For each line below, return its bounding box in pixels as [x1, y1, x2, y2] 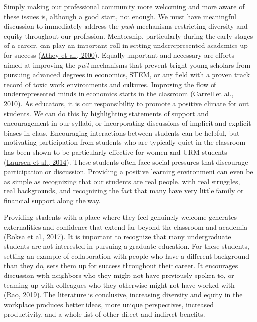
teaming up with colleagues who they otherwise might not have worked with [4, 279, 235, 290]
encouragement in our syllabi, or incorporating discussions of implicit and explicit [4, 118, 251, 128]
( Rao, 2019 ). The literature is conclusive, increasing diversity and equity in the [4, 289, 243, 300]
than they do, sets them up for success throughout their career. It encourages [4, 260, 238, 271]
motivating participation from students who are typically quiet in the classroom [4, 137, 246, 147]
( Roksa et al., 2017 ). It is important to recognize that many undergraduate [4, 231, 231, 241]
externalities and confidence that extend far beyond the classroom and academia [4, 222, 248, 232]
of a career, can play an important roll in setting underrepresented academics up [4, 40, 248, 50]
